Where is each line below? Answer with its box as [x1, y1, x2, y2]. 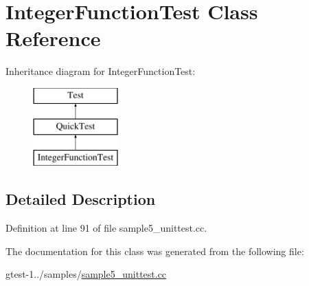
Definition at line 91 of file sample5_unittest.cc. [5, 221, 207, 235]
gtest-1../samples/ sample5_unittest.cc [5, 267, 167, 281]
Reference [5, 24, 101, 52]
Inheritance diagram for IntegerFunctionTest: [5, 64, 196, 78]
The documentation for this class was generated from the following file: [5, 243, 304, 258]
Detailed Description [5, 188, 156, 210]
